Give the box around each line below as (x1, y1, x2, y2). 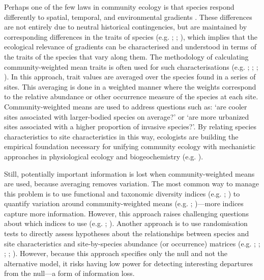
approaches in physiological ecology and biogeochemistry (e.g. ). (4, 151, 203, 161)
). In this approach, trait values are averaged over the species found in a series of (4, 71, 256, 82)
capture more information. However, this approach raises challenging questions (4, 208, 249, 218)
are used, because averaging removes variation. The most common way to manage (4, 178, 259, 189)
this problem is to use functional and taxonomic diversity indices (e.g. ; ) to (4, 188, 240, 199)
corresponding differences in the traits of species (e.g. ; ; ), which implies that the (4, 31, 257, 42)
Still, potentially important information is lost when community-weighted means (4, 168, 255, 179)
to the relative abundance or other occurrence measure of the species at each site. (4, 91, 258, 102)
